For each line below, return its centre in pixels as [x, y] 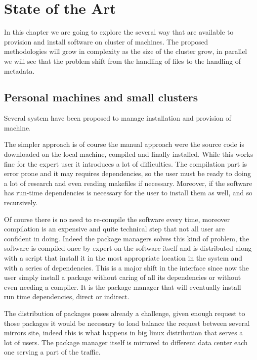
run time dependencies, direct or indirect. [67, 296]
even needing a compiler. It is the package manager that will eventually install [123, 287]
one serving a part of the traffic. [52, 352]
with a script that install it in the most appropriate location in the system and [123, 258]
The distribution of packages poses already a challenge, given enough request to [125, 313]
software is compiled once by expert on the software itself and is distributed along [128, 248]
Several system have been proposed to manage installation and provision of [118, 118]
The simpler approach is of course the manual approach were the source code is [124, 144]
